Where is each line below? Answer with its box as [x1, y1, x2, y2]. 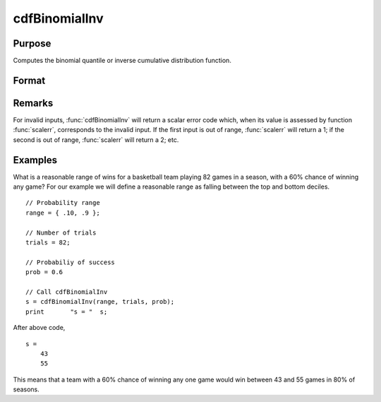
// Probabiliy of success [25, 258, 116, 266]
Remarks [13, 97, 54, 109]
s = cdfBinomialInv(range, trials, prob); [25, 297, 175, 306]
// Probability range [25, 199, 100, 207]
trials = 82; [25, 239, 71, 247]
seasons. [13, 385, 40, 394]
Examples [13, 154, 58, 166]
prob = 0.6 [25, 268, 64, 276]
